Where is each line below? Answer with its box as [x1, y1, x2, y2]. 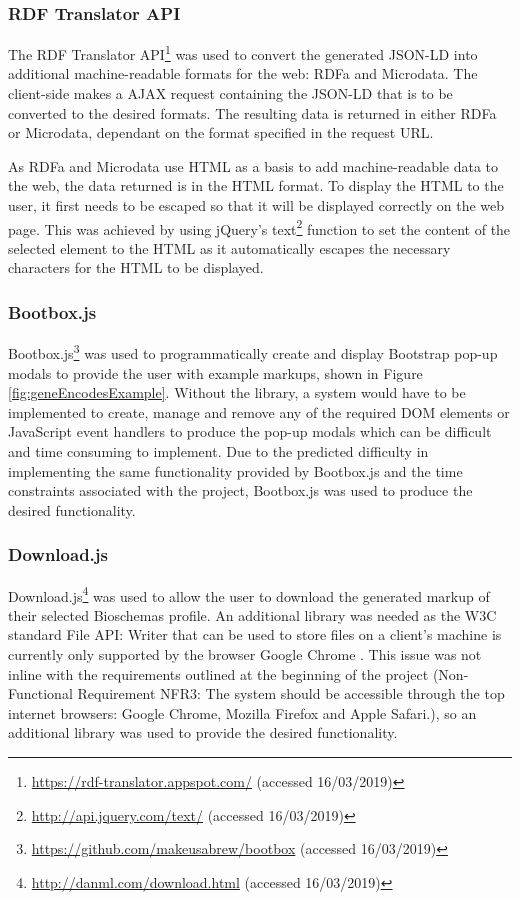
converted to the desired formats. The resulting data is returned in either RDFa [8, 102, 497, 123]
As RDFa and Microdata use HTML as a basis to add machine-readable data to [8, 155, 499, 176]
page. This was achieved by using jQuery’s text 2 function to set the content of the [8, 215, 511, 239]
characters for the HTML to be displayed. [8, 257, 264, 278]
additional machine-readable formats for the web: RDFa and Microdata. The [8, 63, 478, 84]
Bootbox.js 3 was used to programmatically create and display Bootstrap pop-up [8, 340, 498, 363]
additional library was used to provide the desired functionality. [8, 722, 398, 743]
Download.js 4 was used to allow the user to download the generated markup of [8, 582, 490, 606]
